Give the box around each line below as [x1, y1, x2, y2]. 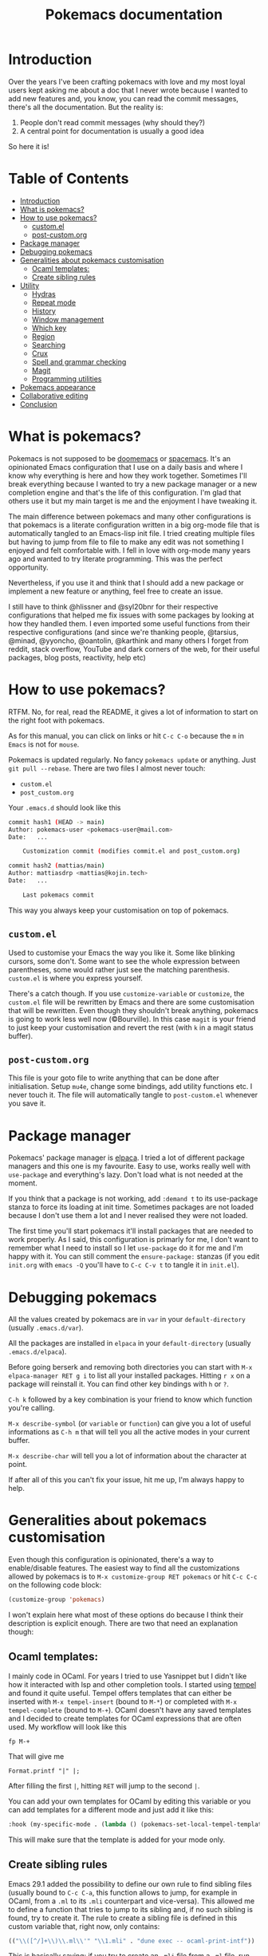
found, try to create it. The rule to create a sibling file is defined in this [8, 1913, 238, 1922]
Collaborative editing [19, 391, 89, 400]
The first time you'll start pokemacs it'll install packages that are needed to [8, 1226, 254, 1236]
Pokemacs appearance [19, 382, 96, 392]
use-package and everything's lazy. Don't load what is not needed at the [8, 1170, 243, 1180]
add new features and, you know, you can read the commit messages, [8, 93, 239, 103]
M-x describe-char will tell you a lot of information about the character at [8, 1451, 247, 1461]
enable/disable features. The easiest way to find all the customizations [8, 1564, 240, 1573]
